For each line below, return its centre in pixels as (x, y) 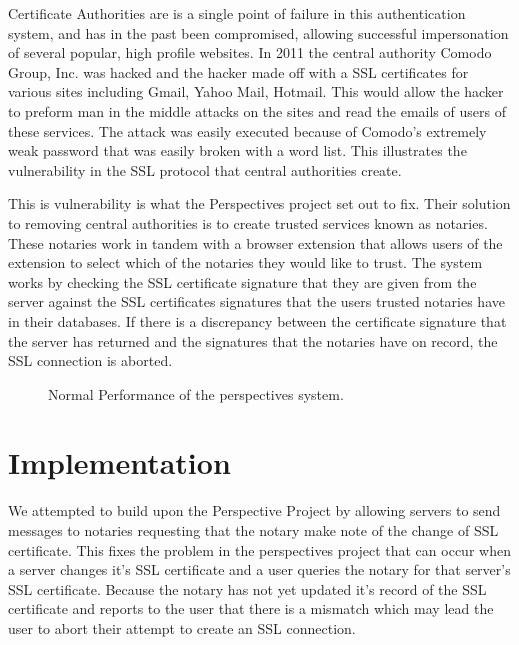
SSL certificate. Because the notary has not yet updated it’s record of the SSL (247, 588)
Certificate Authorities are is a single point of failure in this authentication (237, 13)
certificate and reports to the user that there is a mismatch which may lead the (251, 608)
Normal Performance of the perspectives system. (196, 393)
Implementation (119, 462)
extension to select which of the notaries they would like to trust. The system (245, 262)
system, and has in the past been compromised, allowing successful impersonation (258, 32)
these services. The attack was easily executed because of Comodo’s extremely (247, 130)
